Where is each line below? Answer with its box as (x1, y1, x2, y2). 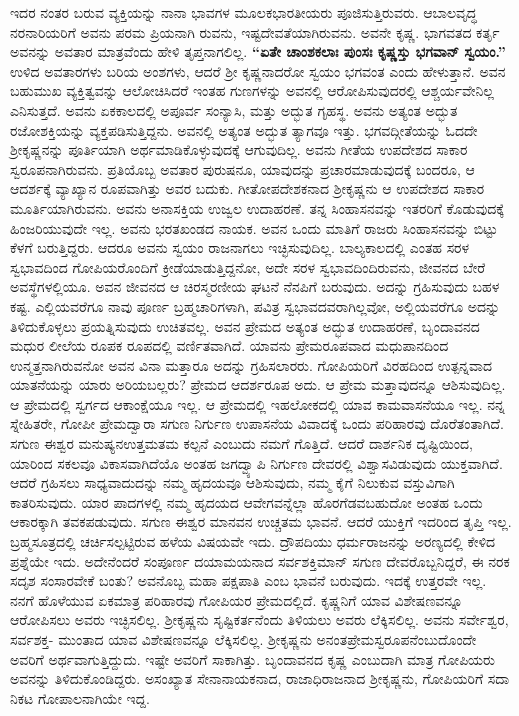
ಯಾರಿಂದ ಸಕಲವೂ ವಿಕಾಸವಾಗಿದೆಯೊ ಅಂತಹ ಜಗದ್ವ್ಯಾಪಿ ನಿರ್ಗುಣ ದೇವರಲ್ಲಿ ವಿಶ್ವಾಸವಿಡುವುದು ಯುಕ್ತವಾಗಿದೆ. (10, 452, 503, 473)
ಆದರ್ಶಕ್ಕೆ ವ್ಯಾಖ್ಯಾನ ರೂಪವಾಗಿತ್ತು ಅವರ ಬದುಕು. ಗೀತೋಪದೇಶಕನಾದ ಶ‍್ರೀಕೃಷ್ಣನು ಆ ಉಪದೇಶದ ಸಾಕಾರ (10, 178, 485, 199)
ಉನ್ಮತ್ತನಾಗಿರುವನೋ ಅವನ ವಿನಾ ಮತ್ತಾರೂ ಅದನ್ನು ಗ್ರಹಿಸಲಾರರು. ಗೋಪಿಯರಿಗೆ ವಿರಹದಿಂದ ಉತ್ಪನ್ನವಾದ (10, 354, 492, 375)
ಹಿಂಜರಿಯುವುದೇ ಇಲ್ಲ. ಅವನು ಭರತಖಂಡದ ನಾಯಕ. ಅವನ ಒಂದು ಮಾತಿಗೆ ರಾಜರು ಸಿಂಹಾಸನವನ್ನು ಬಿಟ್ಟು (10, 217, 498, 238)
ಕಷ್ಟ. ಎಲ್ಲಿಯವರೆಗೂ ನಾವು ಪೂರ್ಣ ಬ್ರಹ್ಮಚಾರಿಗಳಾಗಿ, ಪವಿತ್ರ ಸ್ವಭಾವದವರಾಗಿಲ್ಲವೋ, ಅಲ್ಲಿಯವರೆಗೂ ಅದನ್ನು (10, 295, 501, 316)
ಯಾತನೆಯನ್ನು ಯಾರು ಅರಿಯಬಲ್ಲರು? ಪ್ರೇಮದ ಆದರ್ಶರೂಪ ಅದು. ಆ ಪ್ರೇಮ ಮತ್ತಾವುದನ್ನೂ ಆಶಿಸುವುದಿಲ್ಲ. (10, 374, 506, 395)
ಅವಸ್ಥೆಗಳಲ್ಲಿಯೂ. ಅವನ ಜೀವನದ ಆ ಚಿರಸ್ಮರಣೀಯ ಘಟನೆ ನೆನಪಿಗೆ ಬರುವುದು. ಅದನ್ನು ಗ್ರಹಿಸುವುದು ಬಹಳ (10, 276, 500, 297)
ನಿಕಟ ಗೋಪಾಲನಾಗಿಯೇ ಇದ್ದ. (10, 687, 150, 708)
